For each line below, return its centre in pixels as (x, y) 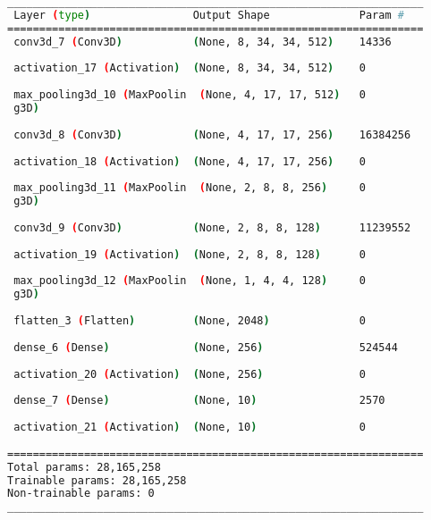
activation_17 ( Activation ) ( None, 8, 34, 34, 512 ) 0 (190, 68)
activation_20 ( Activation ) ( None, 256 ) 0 (190, 374)
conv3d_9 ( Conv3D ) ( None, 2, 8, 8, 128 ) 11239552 (212, 227)
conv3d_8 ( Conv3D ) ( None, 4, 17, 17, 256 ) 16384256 (212, 134)
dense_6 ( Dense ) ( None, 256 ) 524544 (206, 347)
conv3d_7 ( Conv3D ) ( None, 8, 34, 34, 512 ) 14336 (203, 42)
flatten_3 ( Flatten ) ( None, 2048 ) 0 (190, 321)
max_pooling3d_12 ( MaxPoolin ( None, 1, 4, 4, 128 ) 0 (190, 281)
